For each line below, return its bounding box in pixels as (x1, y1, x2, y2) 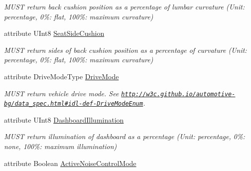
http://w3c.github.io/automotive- (121, 90, 236, 98)
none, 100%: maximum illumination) (4, 141, 117, 152)
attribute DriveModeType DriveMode (4, 71, 119, 81)
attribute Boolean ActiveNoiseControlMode (4, 158, 136, 168)
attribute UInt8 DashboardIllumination (4, 114, 124, 125)
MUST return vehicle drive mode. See (4, 88, 119, 98)
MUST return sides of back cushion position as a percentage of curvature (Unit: (4, 44, 247, 55)
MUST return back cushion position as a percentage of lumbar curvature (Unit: (4, 1, 245, 11)
